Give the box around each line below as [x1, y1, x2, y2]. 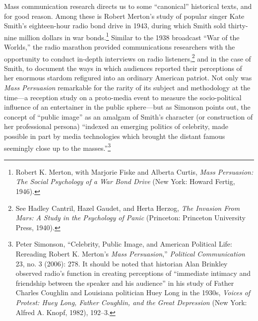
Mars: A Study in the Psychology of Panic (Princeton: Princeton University [15, 212, 246, 223]
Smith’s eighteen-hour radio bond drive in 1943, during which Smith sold [4, 20, 226, 31]
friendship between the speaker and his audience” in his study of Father [15, 277, 234, 288]
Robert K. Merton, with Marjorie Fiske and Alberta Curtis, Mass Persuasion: [15, 166, 254, 177]
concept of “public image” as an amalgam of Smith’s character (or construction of [4, 111, 253, 122]
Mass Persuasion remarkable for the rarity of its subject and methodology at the [4, 82, 251, 93]
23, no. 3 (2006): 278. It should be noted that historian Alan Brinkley [15, 258, 228, 268]
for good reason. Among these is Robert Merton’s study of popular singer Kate [4, 10, 245, 21]
